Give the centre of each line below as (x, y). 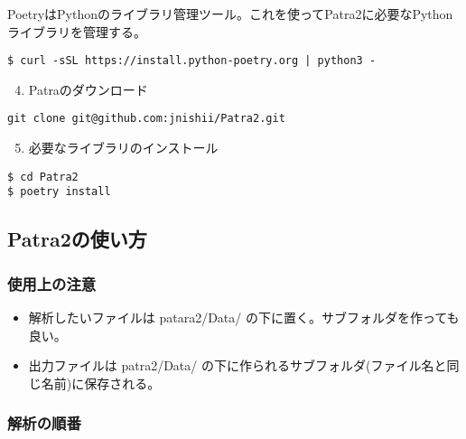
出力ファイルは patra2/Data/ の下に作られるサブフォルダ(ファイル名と (238, 365)
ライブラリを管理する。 (77, 31)
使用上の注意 (52, 283)
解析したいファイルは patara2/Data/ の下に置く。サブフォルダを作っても (244, 317)
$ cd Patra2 (43, 177)
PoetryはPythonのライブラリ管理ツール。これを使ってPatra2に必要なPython (230, 14)
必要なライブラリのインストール (123, 148)
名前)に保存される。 (101, 383)
